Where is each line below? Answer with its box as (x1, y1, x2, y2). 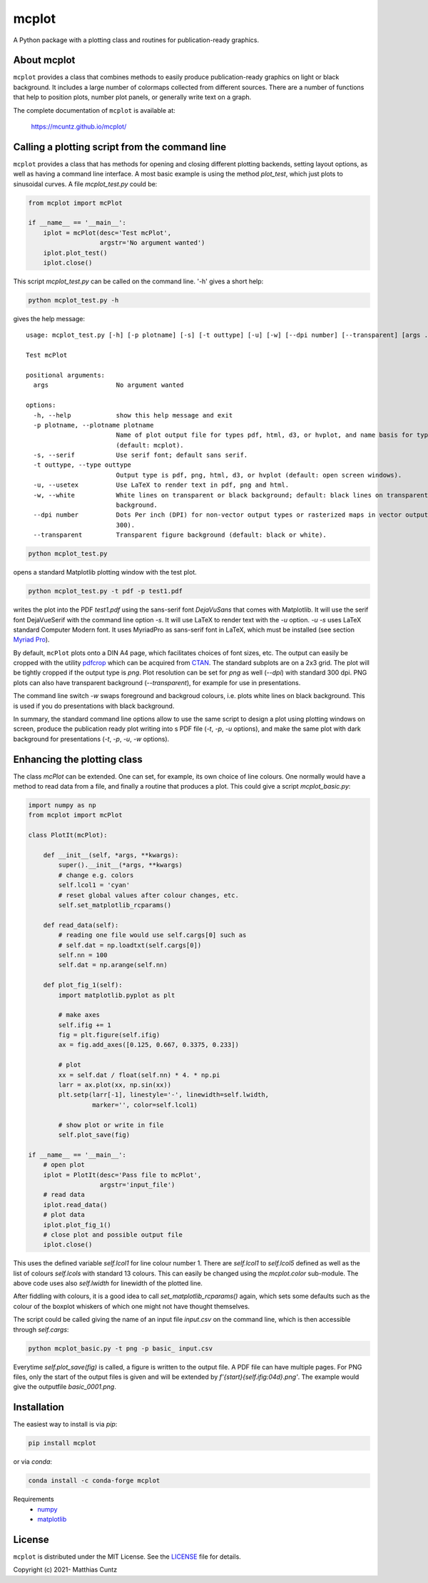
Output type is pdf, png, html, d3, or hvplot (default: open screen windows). (116, 471, 402, 479)
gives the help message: (13, 314, 86, 323)
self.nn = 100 (58, 951, 108, 959)
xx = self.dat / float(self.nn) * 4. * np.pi (58, 1071, 220, 1079)
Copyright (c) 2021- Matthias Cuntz (13, 1565, 118, 1574)
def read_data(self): (43, 921, 119, 929)
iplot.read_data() (43, 1200, 108, 1209)
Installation (13, 1401, 64, 1413)
